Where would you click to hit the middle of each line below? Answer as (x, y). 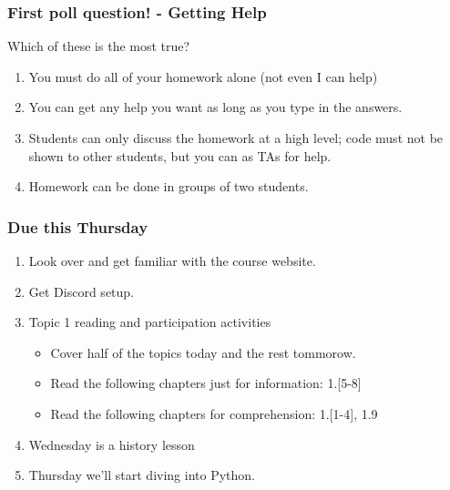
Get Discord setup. (82, 291)
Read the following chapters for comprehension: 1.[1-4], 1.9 (214, 413)
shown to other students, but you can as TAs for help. (180, 155)
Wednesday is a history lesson (112, 444)
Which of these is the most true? (99, 46)
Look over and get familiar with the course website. (172, 260)
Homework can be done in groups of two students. (169, 186)
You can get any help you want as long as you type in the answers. (215, 107)
